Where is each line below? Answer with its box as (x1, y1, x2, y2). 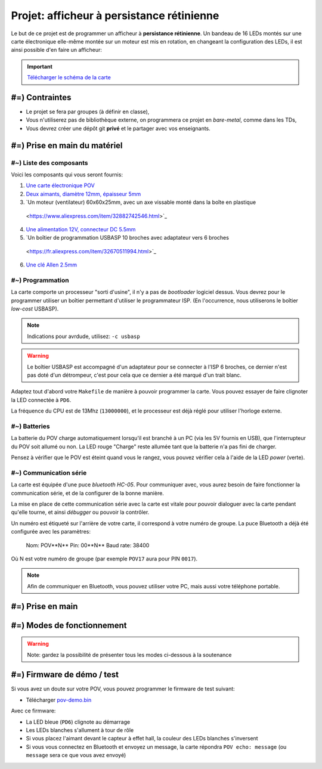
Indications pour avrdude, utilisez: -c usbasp (27, 333, 140, 340)
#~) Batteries (11, 422, 50, 430)
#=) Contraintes (11, 92, 72, 103)
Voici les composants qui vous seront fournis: (11, 170, 123, 178)
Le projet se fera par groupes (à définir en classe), (26, 108, 150, 116)
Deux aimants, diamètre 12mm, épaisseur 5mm (26, 190, 141, 197)
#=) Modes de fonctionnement (11, 620, 127, 630)
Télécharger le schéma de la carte (27, 74, 112, 81)
